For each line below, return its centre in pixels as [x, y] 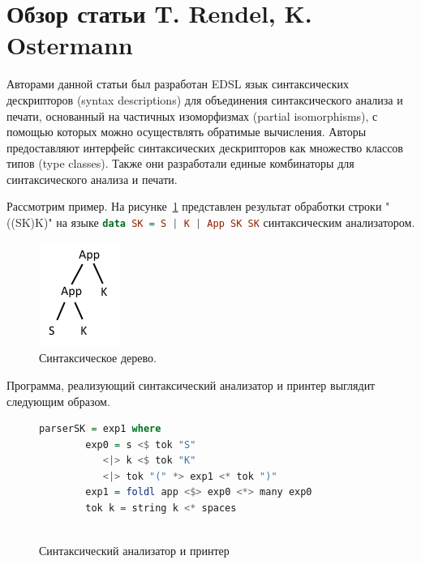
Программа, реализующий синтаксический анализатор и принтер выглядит [191, 385]
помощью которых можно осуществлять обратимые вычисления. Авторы [187, 132]
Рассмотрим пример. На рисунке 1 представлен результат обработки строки [194, 206]
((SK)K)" [30, 222]
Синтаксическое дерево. [98, 358]
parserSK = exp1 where [100, 429]
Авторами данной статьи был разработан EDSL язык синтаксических [178, 84]
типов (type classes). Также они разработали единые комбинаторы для [180, 163]
